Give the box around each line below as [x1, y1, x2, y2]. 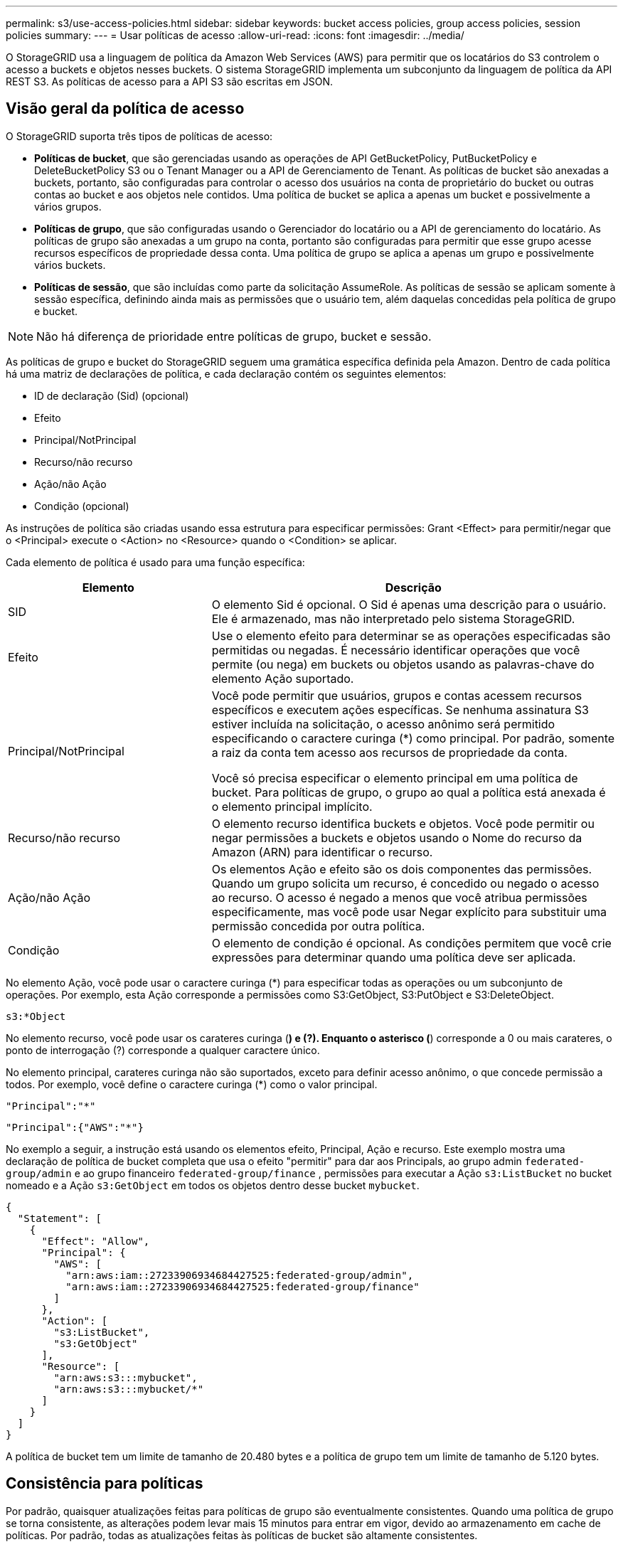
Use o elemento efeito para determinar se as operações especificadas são [211, 628, 611, 643]
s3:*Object [6, 1010, 66, 1022]
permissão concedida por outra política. [211, 918, 425, 933]
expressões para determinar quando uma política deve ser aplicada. [211, 950, 576, 964]
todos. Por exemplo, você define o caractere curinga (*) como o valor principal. [6, 1078, 378, 1090]
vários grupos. [34, 200, 102, 213]
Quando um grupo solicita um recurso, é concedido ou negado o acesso [211, 876, 600, 891]
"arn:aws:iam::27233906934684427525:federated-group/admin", [65, 1269, 414, 1281]
